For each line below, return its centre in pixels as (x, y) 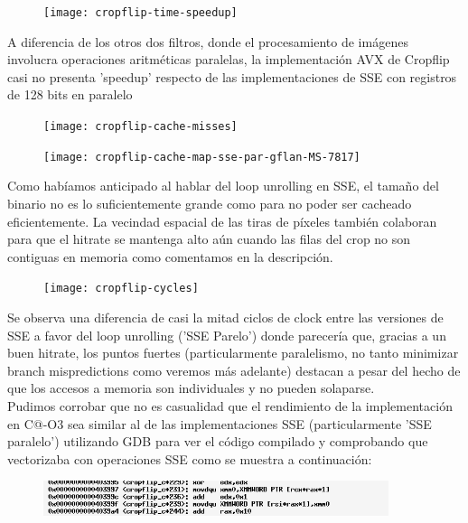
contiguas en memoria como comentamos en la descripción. (170, 256)
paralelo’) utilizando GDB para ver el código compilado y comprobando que (218, 441)
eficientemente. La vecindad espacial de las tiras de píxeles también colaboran (222, 221)
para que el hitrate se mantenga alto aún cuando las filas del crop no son (209, 239)
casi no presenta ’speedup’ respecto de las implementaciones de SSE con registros (232, 76)
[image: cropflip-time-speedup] (140, 13)
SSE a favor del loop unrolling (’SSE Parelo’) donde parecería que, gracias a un (227, 335)
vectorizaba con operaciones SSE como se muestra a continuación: (190, 458)
